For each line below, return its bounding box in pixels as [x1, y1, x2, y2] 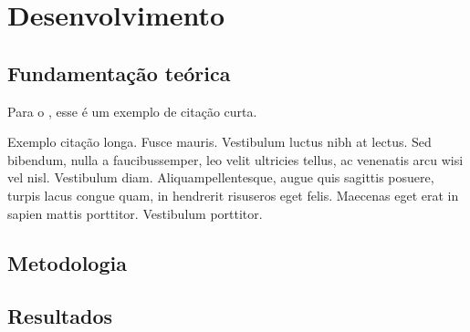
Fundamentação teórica [7, 58, 231, 87]
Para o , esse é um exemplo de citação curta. [7, 101, 257, 120]
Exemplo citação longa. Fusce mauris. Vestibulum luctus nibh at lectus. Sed [7, 132, 432, 151]
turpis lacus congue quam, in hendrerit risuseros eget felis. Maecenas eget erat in [7, 185, 459, 204]
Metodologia [7, 248, 127, 276]
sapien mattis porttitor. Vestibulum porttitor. [7, 203, 263, 223]
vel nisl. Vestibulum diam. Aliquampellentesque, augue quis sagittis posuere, [7, 168, 434, 187]
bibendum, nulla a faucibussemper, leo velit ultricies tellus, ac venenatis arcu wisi [7, 150, 464, 169]
